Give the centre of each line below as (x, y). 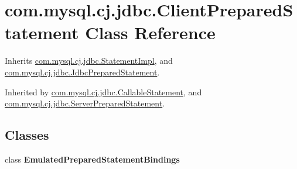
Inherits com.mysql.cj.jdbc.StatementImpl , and (89, 61)
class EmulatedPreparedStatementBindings (92, 159)
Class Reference (150, 32)
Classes (27, 135)
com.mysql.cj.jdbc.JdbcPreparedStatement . (82, 72)
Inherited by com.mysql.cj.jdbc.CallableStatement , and (103, 92)
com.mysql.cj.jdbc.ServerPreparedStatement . (85, 103)
